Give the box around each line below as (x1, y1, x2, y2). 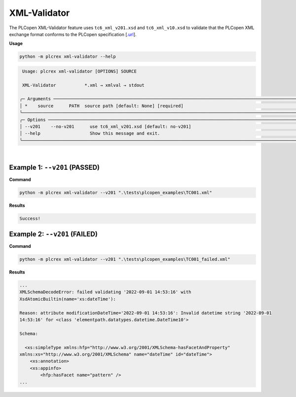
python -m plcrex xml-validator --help (19, 54, 116, 59)
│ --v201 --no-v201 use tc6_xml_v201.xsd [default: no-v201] (19, 124, 191, 129)
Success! (19, 215, 41, 221)
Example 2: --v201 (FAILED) (9, 230, 98, 238)
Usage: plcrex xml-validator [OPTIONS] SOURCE (22, 68, 137, 74)
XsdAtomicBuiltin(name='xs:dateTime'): (19, 296, 116, 302)
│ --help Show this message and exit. (19, 131, 160, 136)
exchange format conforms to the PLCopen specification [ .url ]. (9, 31, 137, 37)
